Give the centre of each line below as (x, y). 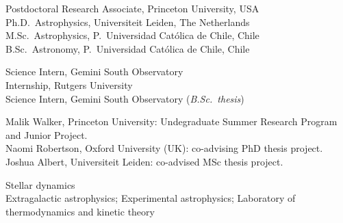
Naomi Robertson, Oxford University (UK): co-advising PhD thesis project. (164, 148)
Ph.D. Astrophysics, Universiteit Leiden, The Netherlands (128, 22)
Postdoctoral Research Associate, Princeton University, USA (132, 8)
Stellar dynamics (40, 184)
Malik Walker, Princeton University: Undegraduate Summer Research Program (171, 121)
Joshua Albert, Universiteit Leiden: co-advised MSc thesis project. (144, 161)
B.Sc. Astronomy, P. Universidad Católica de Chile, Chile (128, 48)
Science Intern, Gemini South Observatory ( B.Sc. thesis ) (125, 98)
